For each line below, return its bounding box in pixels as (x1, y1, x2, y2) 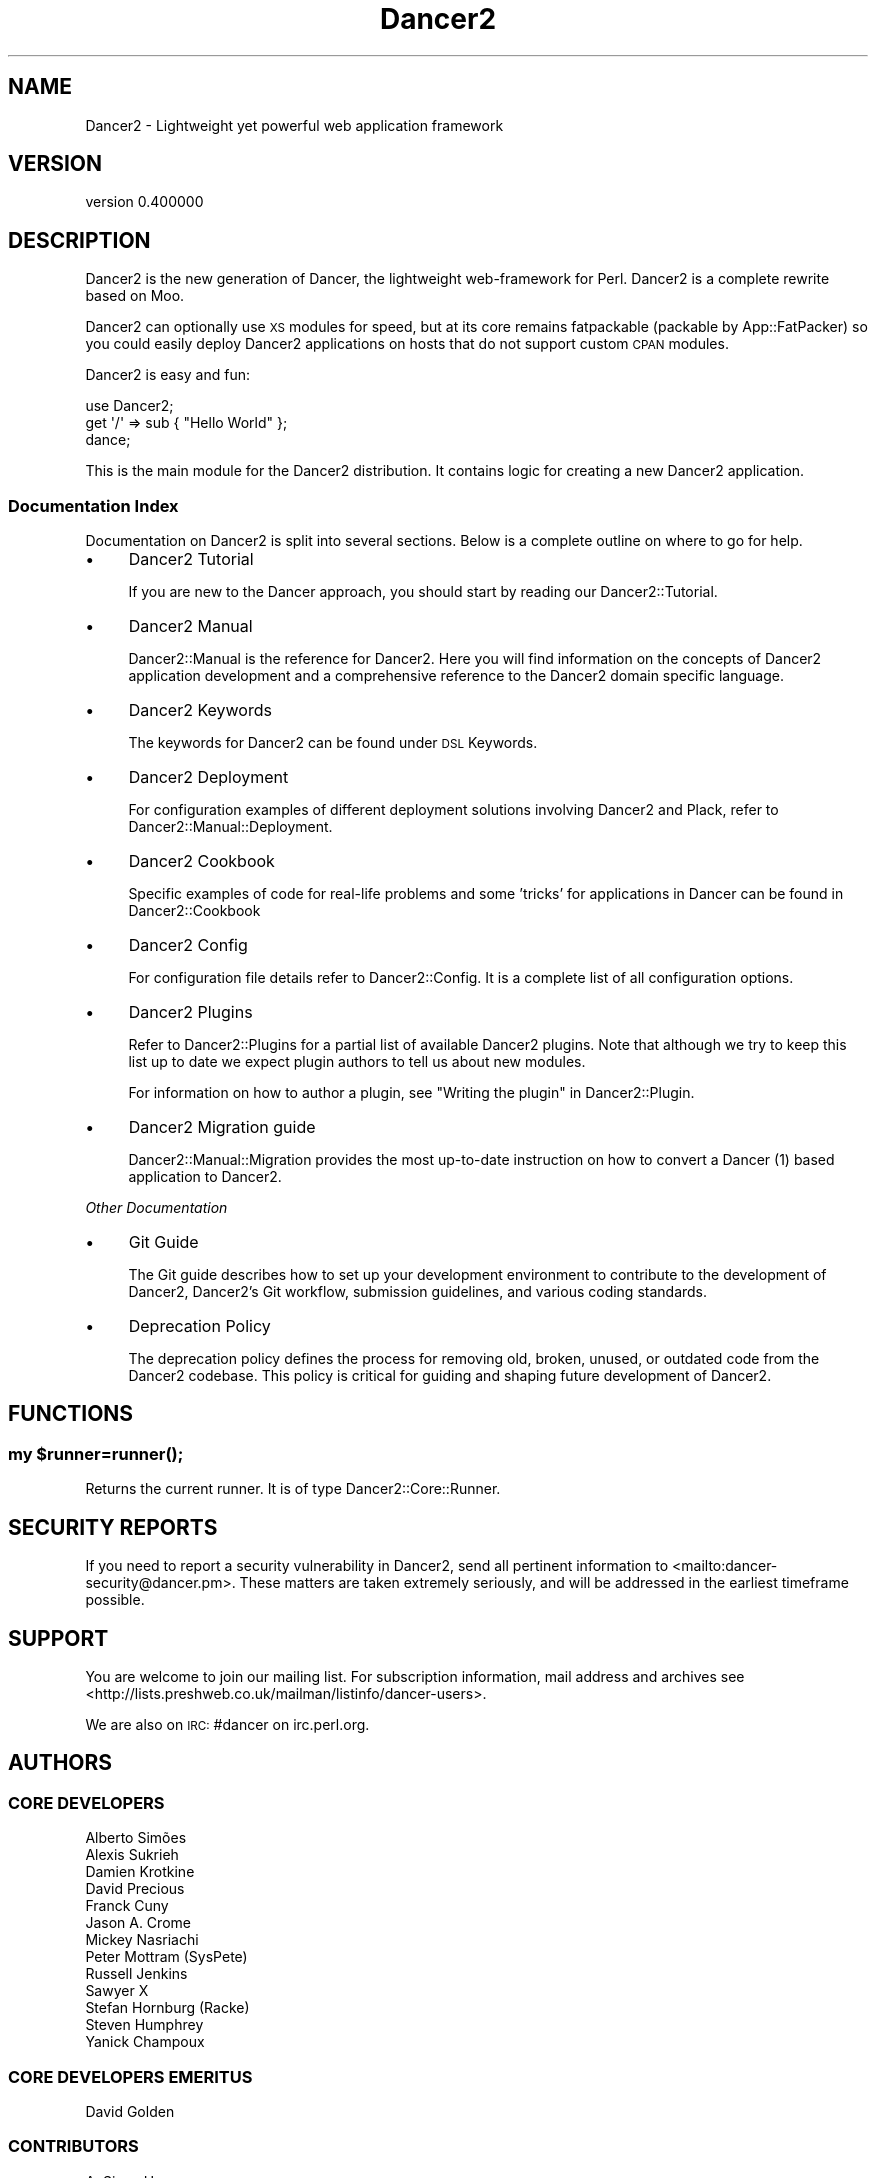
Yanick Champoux (85, 2033, 205, 2051)
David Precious (85, 1880, 185, 1898)
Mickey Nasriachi (85, 1931, 199, 1949)
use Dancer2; (85, 397, 174, 415)
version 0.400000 (85, 193, 204, 211)
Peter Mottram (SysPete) (85, 1948, 248, 1966)
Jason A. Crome (85, 1914, 191, 1932)
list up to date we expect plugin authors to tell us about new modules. (128, 1053, 586, 1071)
